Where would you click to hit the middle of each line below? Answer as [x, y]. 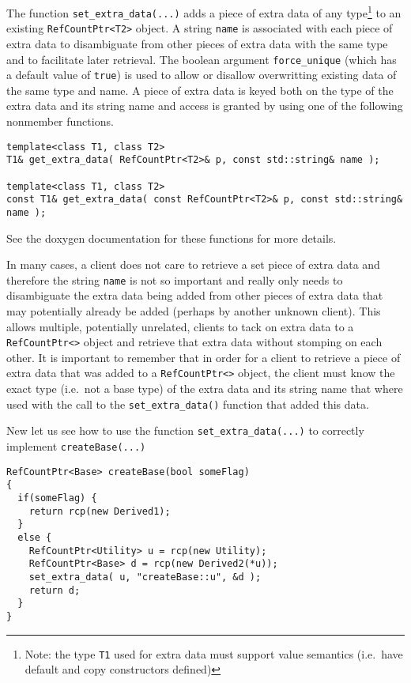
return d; [55, 590]
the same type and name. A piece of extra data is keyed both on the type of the [200, 90]
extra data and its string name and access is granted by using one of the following [205, 106]
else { [35, 537]
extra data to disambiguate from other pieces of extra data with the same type [197, 43]
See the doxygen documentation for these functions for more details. [172, 238]
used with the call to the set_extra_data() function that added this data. [188, 404]
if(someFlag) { [57, 498]
